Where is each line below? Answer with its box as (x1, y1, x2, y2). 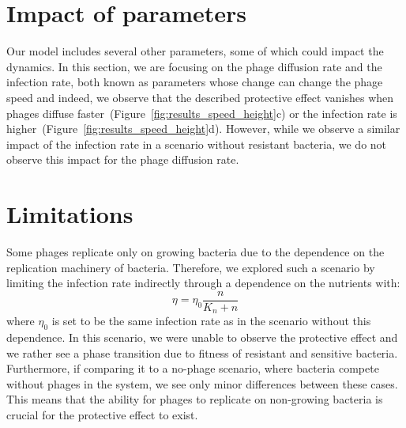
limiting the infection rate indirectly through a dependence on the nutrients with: (6, 275, 400, 291)
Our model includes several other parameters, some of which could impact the (6, 43, 384, 59)
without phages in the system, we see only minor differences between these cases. (6, 375, 398, 392)
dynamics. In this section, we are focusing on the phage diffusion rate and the (6, 58, 382, 74)
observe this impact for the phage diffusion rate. (6, 151, 239, 168)
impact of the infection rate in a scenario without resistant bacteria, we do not (6, 135, 387, 152)
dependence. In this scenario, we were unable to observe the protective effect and (6, 329, 398, 346)
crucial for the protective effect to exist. (6, 407, 198, 423)
